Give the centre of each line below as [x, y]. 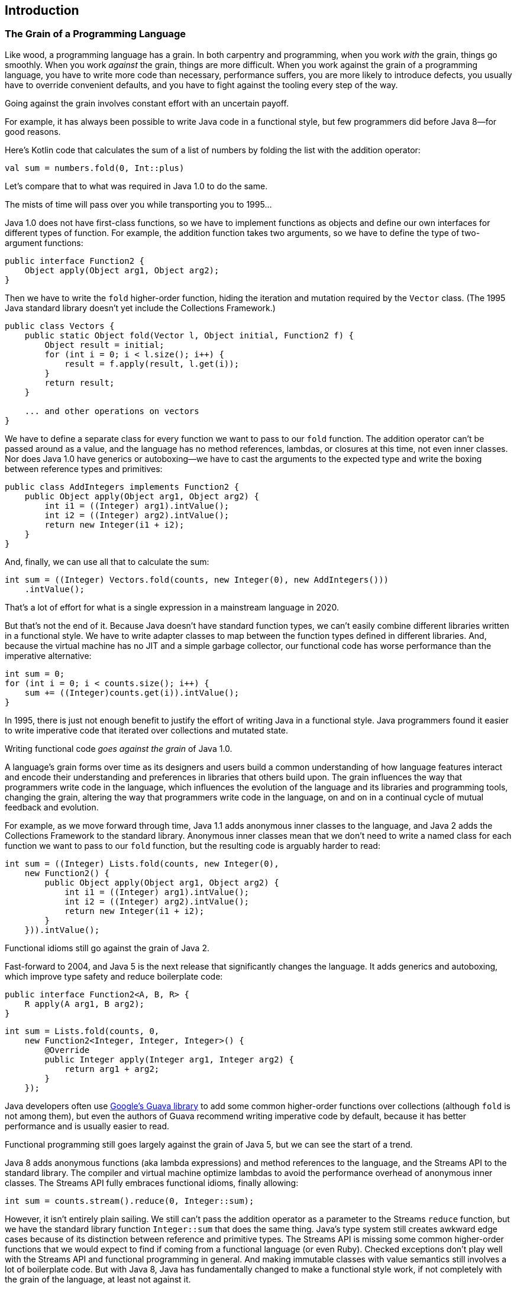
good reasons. [33, 131]
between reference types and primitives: [84, 469]
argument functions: [44, 243]
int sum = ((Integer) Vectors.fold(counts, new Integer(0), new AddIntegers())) [197, 579]
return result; [80, 382]
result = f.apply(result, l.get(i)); [152, 364]
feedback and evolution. [52, 807]
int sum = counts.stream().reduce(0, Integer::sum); [130, 1201]
